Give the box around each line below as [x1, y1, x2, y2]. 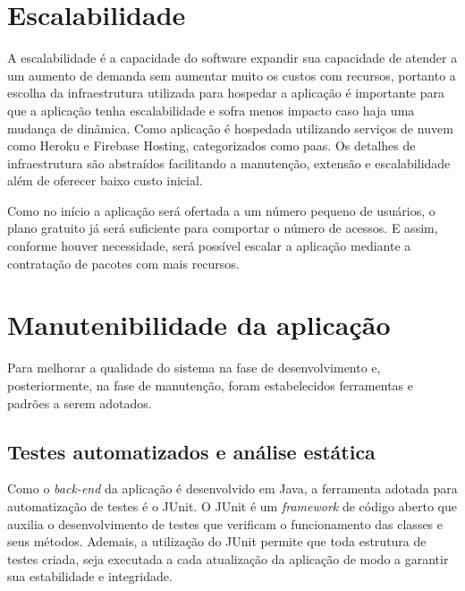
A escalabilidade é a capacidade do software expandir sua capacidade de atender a [7, 48, 458, 67]
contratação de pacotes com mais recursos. [7, 253, 240, 272]
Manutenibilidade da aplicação [7, 306, 391, 343]
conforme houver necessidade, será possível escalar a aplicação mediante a [7, 236, 411, 255]
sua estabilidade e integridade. [7, 567, 173, 586]
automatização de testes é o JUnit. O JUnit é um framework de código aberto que [7, 496, 457, 515]
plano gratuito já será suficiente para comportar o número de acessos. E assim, [7, 218, 438, 237]
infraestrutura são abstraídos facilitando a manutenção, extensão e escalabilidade [7, 153, 451, 172]
